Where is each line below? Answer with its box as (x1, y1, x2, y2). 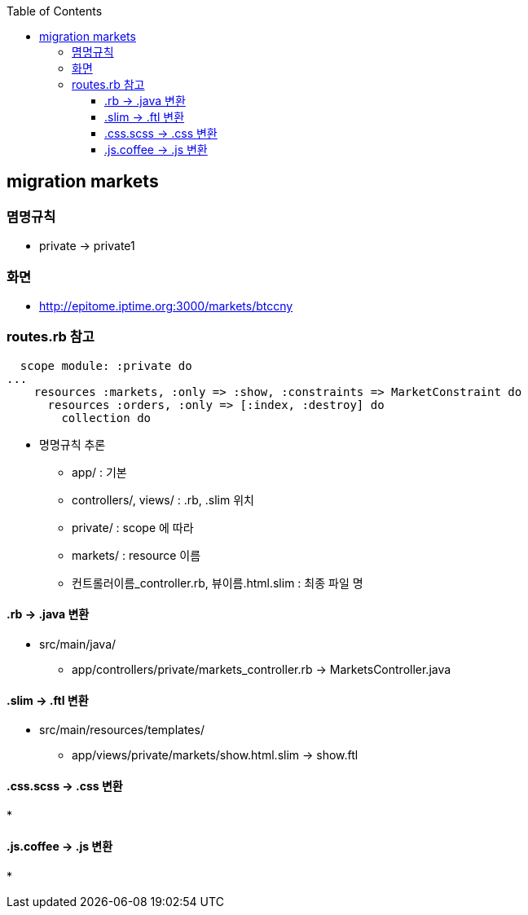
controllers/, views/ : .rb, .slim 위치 (72, 492, 254, 507)
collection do (61, 411, 152, 425)
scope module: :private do (20, 359, 192, 372)
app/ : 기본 (72, 464, 127, 479)
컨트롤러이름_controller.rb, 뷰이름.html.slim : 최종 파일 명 (72, 575, 363, 590)
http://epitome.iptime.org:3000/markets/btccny (39, 298, 293, 313)
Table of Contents (7, 4, 103, 18)
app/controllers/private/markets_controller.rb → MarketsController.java (72, 662, 451, 676)
